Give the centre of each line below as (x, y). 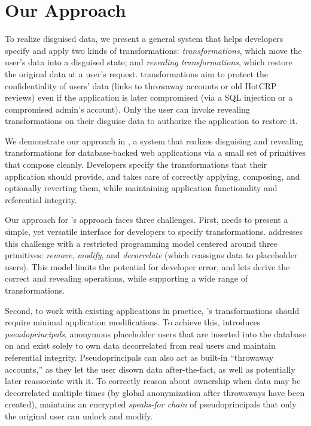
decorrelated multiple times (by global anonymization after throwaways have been (155, 392)
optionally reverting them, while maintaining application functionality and (141, 188)
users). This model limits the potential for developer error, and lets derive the (147, 266)
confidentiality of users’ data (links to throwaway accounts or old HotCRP (141, 85)
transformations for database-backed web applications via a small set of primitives (155, 152)
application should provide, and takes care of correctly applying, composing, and (153, 176)
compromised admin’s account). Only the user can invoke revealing (127, 109)
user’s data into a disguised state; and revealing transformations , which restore (149, 62)
